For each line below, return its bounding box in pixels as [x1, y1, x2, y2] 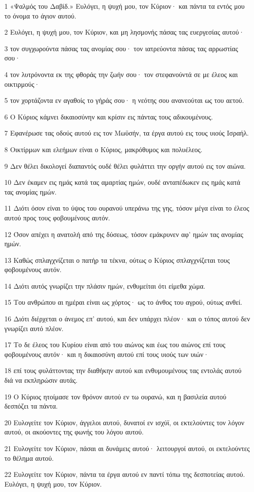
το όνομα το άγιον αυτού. [4, 10, 77, 20]
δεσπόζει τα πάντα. [4, 401, 58, 411]
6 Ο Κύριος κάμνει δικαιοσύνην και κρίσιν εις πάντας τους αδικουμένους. [4, 111, 213, 121]
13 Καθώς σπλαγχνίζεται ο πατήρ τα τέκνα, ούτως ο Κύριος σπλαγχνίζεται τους [4, 255, 230, 265]
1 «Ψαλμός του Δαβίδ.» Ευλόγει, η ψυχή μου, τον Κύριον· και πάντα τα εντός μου [4, 1, 245, 11]
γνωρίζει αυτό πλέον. [4, 323, 64, 333]
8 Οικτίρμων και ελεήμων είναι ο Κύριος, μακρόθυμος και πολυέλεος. [4, 144, 203, 154]
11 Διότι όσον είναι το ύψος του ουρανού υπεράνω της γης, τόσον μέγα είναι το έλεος [4, 203, 250, 213]
